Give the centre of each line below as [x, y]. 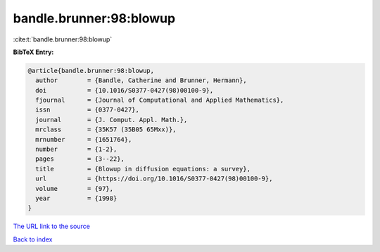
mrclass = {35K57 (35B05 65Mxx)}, [106, 130]
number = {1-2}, [76, 150]
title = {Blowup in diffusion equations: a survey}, [143, 169]
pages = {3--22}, [80, 159]
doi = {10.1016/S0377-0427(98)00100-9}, [125, 90]
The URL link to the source [52, 226]
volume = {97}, [75, 188]
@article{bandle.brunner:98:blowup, [91, 71]
